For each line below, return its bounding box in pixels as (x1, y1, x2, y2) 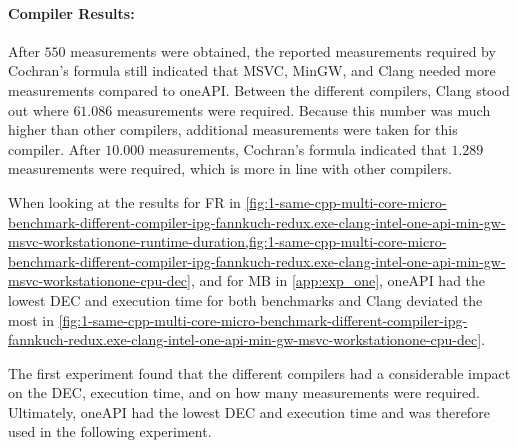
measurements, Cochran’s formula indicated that (148, 138, 447, 159)
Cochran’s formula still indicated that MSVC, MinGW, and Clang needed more (8, 60, 496, 81)
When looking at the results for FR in (8, 191, 241, 212)
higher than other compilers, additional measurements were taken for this (8, 119, 458, 140)
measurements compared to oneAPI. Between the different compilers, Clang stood (8, 79, 510, 100)
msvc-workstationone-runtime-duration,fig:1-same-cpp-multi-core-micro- (8, 231, 447, 252)
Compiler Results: (8, 2, 135, 23)
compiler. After (8, 138, 101, 159)
